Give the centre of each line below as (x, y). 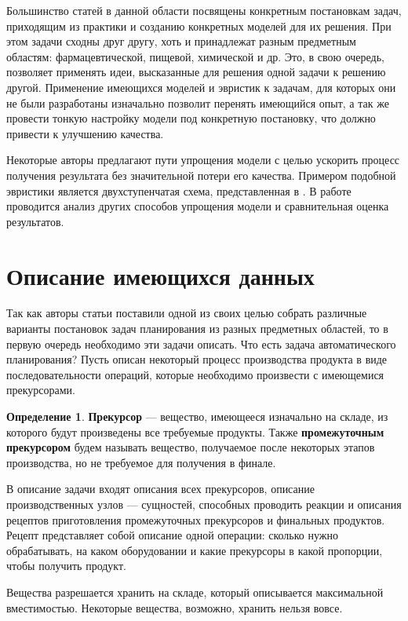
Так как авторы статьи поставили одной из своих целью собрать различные (187, 313)
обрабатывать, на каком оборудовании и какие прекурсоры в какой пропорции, (195, 550)
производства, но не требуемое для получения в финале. (141, 462)
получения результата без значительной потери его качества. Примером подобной (201, 175)
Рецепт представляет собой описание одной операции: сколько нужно (172, 535)
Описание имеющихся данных (160, 275)
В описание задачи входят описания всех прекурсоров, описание (160, 489)
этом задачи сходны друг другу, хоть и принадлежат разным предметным (181, 41)
